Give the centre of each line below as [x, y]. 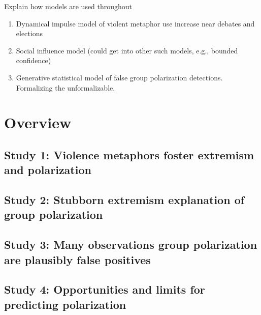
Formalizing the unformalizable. [66, 87]
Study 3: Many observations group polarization [131, 245]
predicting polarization [65, 304]
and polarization [48, 170]
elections [29, 33]
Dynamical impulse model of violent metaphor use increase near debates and [135, 23]
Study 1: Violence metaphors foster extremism [129, 154]
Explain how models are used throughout [68, 6]
